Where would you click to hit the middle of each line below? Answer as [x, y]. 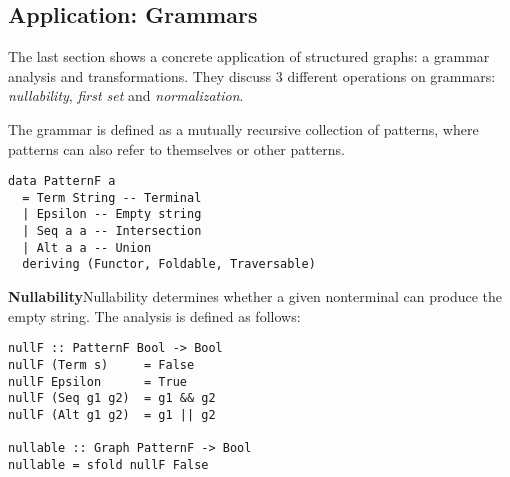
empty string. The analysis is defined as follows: [154, 315]
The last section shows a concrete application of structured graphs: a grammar [249, 56]
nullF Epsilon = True [97, 381]
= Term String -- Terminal [112, 197]
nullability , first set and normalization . [126, 95]
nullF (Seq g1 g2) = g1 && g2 [112, 398]
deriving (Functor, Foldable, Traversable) [169, 264]
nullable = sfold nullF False [108, 464]
